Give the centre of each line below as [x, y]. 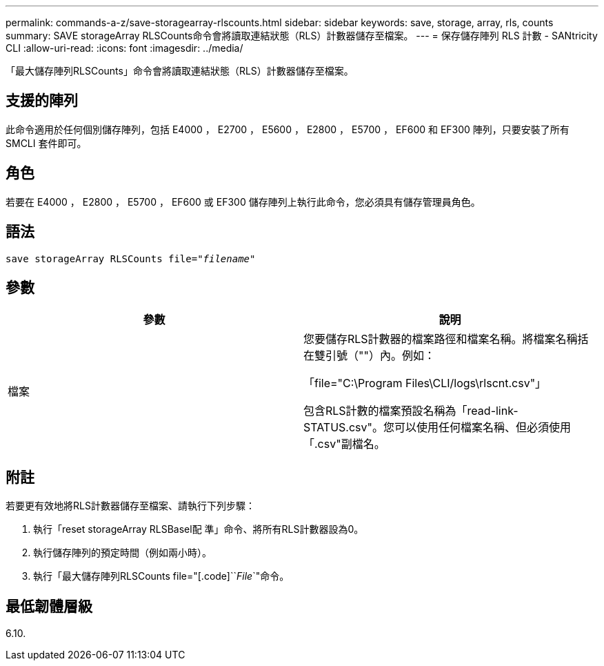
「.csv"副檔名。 [344, 444]
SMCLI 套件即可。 [46, 143]
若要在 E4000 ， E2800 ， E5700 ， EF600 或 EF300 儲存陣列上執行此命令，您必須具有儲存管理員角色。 [243, 202]
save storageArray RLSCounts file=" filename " [131, 258]
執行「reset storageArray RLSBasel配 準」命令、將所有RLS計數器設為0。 [199, 529]
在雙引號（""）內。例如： [369, 356]
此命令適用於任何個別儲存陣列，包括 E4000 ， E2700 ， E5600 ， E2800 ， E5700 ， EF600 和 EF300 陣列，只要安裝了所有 [288, 129]
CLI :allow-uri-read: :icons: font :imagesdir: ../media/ [124, 48]
